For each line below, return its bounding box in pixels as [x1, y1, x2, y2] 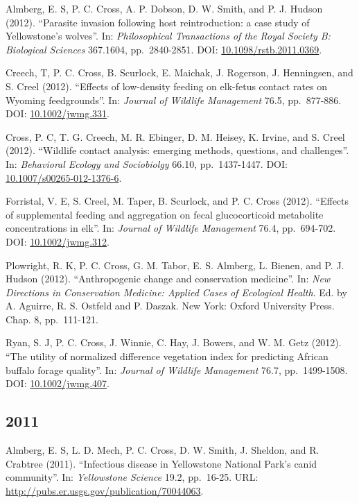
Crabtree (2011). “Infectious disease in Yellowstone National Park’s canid [6, 456, 317, 470]
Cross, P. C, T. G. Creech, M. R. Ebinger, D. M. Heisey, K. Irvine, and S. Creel [6, 129, 345, 144]
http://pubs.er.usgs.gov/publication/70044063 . [6, 483, 204, 497]
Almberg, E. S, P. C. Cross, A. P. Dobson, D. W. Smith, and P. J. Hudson [6, 1, 323, 15]
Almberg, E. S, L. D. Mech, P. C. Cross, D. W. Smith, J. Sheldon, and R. [6, 443, 319, 457]
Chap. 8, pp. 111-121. [6, 312, 98, 326]
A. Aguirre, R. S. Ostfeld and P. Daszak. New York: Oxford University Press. [6, 298, 335, 313]
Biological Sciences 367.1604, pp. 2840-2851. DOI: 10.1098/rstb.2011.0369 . [6, 42, 322, 56]
